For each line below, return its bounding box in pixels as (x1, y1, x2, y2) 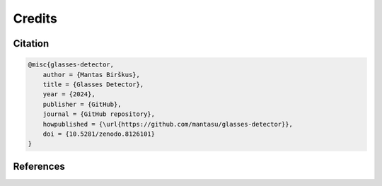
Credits (13, 11, 58, 26)
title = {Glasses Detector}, (42, 80, 144, 88)
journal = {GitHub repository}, (42, 110, 156, 118)
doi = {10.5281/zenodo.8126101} (42, 129, 156, 138)
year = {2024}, (42, 91, 95, 98)
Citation (13, 37, 50, 50)
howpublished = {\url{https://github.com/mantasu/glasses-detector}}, (42, 120, 294, 128)
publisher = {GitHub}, (42, 100, 122, 108)
